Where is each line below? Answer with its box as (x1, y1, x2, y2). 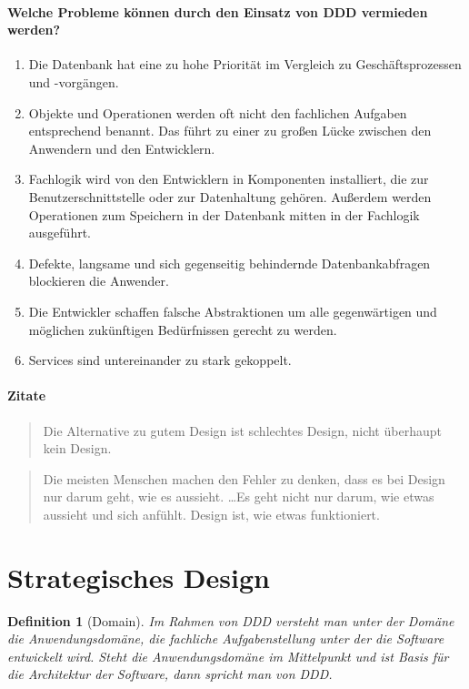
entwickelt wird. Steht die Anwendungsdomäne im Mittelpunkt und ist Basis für (7, 646, 449, 665)
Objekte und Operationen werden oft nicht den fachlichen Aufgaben (28, 103, 407, 122)
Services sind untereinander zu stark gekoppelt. (28, 350, 292, 370)
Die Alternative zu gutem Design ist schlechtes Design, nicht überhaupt (43, 420, 442, 440)
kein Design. (43, 439, 112, 458)
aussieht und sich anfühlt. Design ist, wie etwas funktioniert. (43, 504, 380, 523)
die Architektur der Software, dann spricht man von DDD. (7, 664, 333, 684)
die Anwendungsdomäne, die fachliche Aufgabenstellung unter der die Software (7, 629, 444, 648)
